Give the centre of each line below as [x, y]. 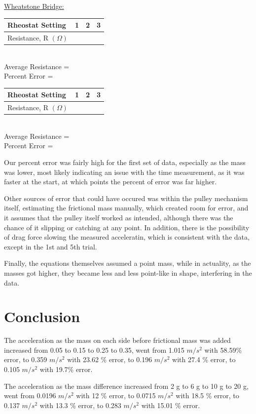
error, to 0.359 [26, 359]
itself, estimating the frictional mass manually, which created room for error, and [126, 208]
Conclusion [42, 316]
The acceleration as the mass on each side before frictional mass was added [117, 340]
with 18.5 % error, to [207, 395]
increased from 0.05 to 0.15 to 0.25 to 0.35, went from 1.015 [94, 350]
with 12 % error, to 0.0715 [116, 395]
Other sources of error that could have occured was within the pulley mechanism [126, 198]
